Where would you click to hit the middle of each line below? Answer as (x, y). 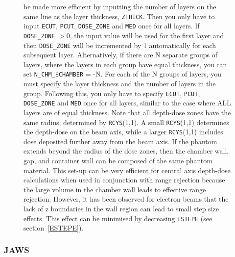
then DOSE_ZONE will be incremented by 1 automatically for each (120, 45)
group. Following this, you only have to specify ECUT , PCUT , (112, 93)
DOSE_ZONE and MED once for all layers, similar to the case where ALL (127, 103)
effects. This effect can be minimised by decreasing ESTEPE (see (118, 218)
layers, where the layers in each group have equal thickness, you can (125, 64)
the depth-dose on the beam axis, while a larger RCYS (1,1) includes (123, 132)
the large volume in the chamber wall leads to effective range (115, 189)
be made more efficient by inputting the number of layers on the (120, 6)
